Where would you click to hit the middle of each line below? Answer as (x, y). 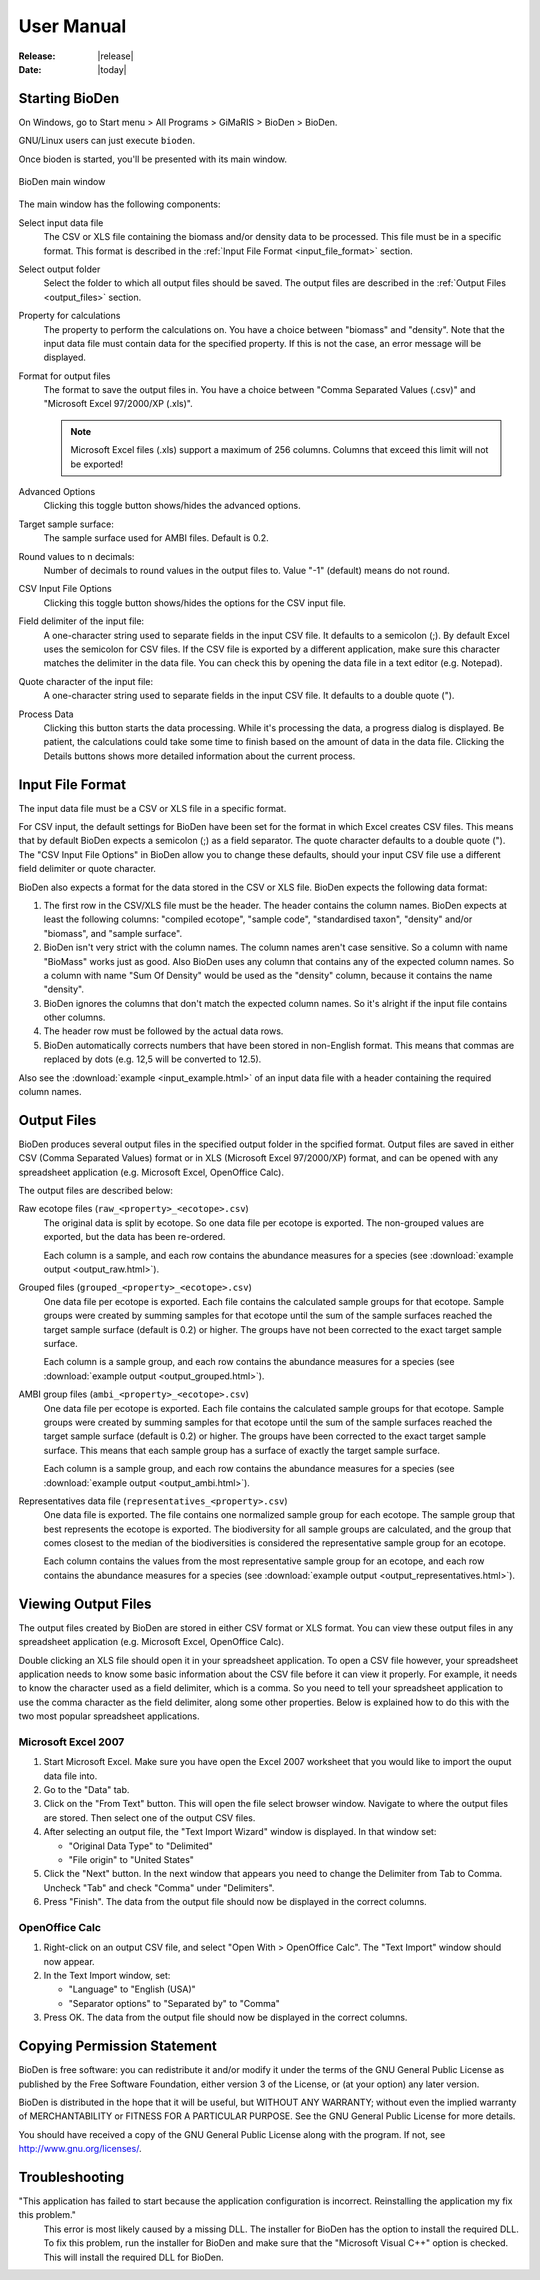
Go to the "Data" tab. (86, 1790)
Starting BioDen (69, 98)
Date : (30, 69)
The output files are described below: (96, 1191)
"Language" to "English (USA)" (132, 1989)
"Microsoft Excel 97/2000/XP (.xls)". (118, 404)
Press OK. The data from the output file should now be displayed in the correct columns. (225, 2017)
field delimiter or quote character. (87, 869)
